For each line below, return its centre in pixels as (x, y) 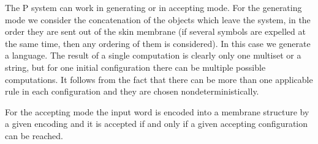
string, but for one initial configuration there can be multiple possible (135, 67)
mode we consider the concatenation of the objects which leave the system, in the (158, 19)
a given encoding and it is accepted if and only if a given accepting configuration (157, 124)
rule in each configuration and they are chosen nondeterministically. (132, 91)
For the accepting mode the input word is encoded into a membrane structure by (157, 111)
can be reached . (34, 135)
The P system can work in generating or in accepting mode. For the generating (153, 7)
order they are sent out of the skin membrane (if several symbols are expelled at (155, 31)
